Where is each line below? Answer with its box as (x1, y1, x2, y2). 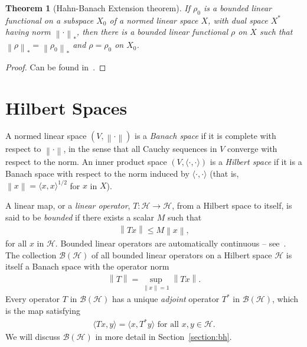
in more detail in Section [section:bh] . (95, 330, 232, 343)
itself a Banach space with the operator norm (5, 260, 169, 273)
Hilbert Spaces (5, 95, 128, 119)
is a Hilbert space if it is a (210, 155, 302, 168)
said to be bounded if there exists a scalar (5, 210, 155, 223)
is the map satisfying (5, 304, 81, 316)
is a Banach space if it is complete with (135, 129, 276, 142)
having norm (5, 25, 51, 38)
